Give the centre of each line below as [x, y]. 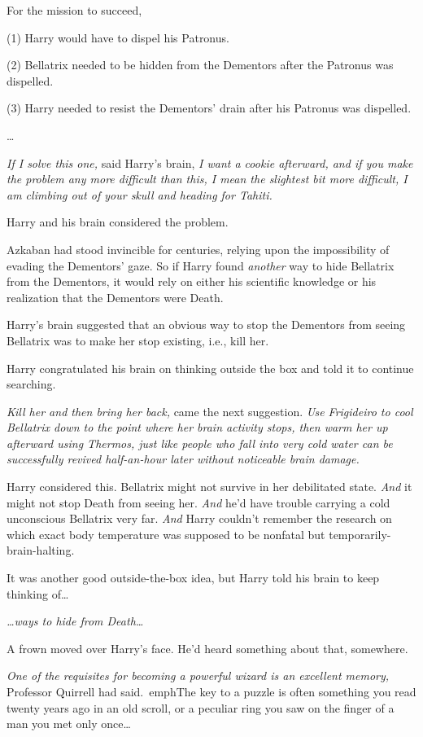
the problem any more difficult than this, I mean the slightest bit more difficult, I [207, 179]
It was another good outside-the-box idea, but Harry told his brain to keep [193, 578]
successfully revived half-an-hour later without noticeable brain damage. [183, 459]
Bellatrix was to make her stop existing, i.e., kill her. [138, 340]
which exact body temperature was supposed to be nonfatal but [166, 534]
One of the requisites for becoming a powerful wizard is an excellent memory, [198, 676]
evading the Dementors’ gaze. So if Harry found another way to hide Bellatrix [201, 265]
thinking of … [38, 593]
